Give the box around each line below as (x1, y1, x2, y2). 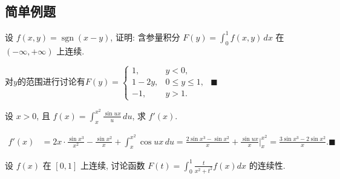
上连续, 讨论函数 (80, 158, 145, 171)
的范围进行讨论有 (17, 75, 85, 88)
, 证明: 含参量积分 (110, 30, 180, 43)
